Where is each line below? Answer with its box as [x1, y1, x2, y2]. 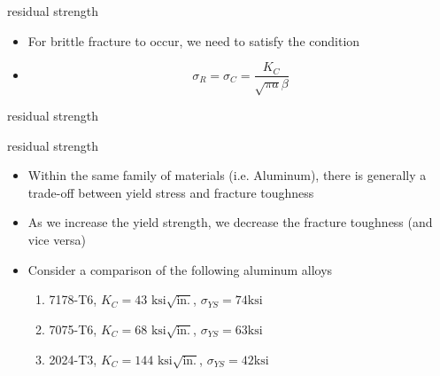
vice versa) [27, 230, 86, 248]
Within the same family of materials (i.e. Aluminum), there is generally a [27, 166, 427, 184]
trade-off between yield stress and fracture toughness [27, 183, 314, 201]
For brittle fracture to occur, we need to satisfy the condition [27, 31, 360, 50]
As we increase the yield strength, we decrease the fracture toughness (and [27, 213, 433, 231]
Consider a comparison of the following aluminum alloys [27, 260, 333, 278]
